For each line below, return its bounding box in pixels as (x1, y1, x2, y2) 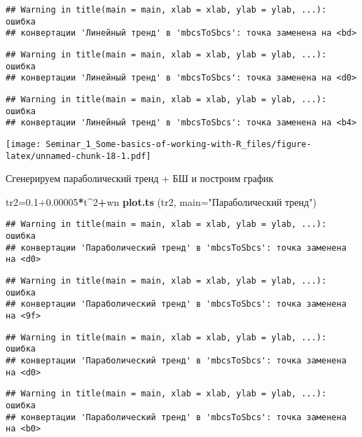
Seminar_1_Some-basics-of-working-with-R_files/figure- (46, 139, 312, 149)
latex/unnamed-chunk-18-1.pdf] (6, 151, 151, 161)
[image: (6, 139, 41, 149)
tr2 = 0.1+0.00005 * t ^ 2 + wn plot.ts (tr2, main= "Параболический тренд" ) (6, 194, 316, 209)
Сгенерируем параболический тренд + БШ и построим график (6, 171, 274, 186)
